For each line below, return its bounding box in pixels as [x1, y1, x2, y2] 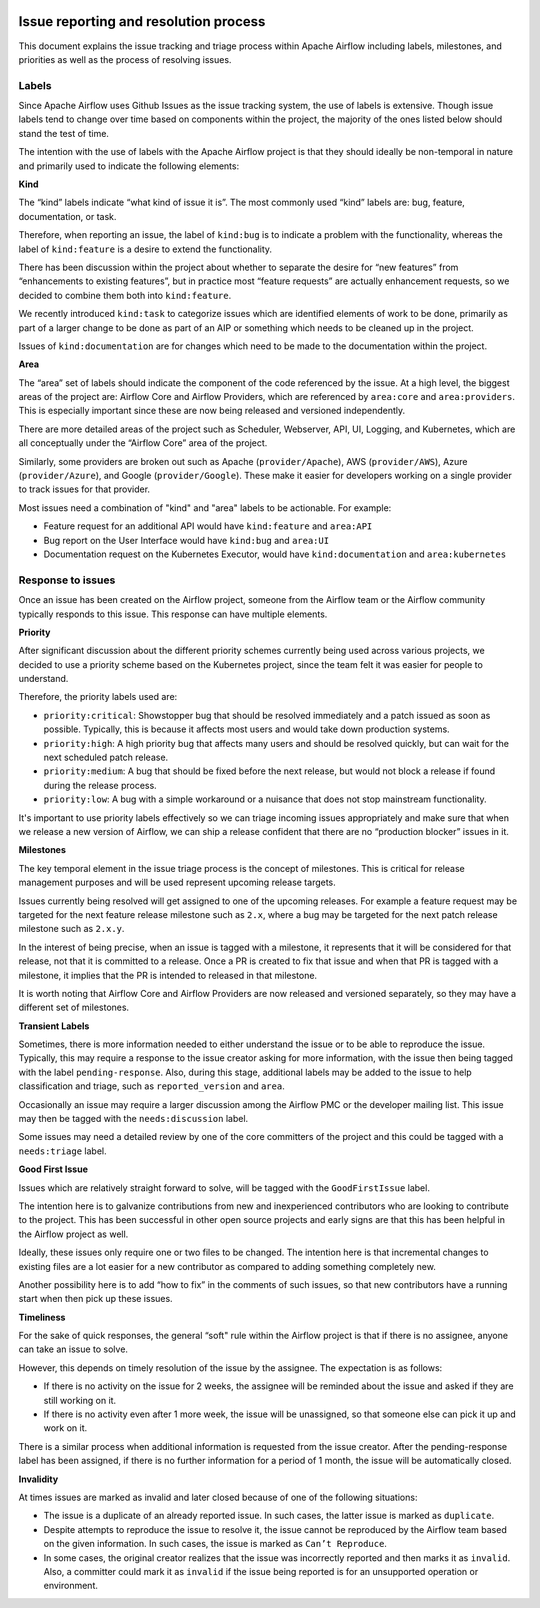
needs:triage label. [18, 1145, 107, 1157]
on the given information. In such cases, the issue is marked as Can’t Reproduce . [43, 1538, 387, 1550]
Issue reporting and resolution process [18, 13, 266, 30]
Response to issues [18, 573, 116, 587]
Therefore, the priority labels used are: [18, 691, 178, 703]
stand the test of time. [18, 127, 110, 139]
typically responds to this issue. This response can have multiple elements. [18, 608, 328, 620]
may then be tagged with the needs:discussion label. [18, 1113, 249, 1125]
